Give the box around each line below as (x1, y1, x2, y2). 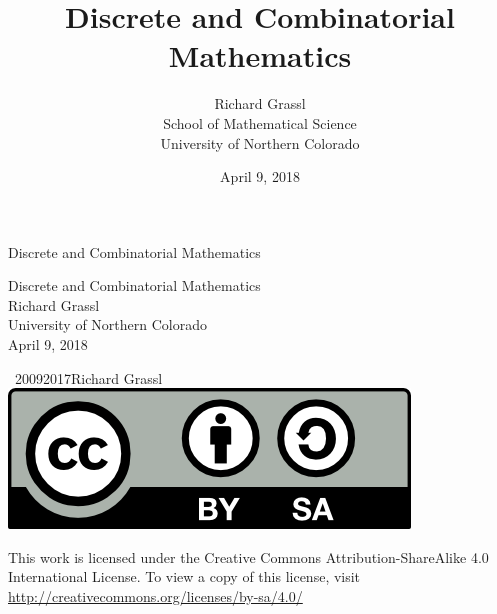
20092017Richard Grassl (14, 367, 163, 388)
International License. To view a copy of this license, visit (8, 566, 361, 587)
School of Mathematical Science (163, 112, 357, 133)
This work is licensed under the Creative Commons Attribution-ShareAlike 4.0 (8, 546, 489, 567)
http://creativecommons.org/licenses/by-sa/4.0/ (8, 586, 303, 607)
